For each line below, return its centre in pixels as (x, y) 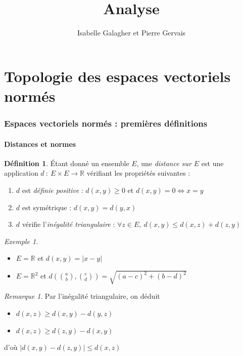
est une (212, 163)
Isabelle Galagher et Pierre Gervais (131, 33)
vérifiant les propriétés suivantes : (138, 173)
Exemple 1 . (21, 241)
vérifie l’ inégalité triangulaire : (68, 224)
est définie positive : (53, 190)
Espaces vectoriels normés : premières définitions (106, 123)
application (21, 173)
